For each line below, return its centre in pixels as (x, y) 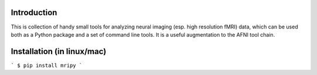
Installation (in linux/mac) (59, 51)
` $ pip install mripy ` (46, 65)
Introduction (34, 12)
